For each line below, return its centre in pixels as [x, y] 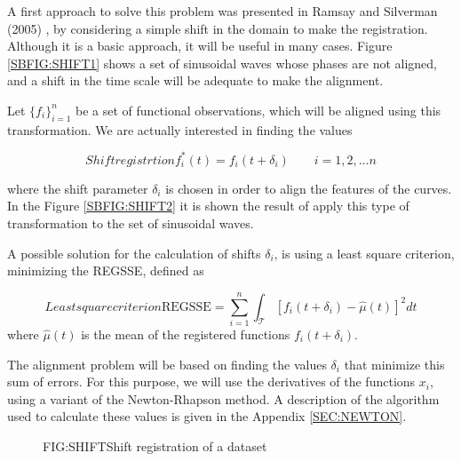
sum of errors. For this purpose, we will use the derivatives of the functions [211, 382]
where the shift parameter [78, 188]
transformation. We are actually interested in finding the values [180, 129]
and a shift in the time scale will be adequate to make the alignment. [195, 80]
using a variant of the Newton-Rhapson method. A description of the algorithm [223, 398]
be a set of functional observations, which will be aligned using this [258, 110]
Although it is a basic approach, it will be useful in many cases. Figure [200, 46]
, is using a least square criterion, [364, 253]
